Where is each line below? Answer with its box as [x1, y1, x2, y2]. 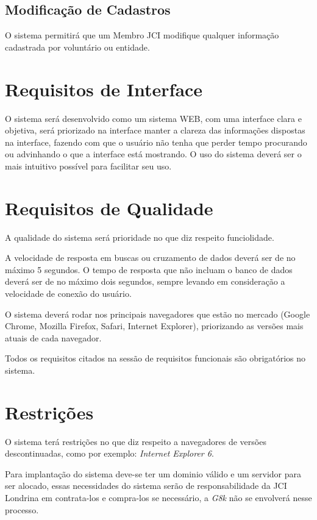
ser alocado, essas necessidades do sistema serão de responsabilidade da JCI [5, 479, 287, 492]
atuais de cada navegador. [5, 331, 102, 344]
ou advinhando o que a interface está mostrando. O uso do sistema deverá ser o [5, 148, 302, 160]
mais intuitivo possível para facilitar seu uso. [5, 159, 172, 172]
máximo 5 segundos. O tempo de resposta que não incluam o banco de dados [5, 263, 293, 276]
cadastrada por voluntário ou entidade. [5, 40, 150, 53]
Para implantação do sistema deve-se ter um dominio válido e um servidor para [5, 467, 301, 480]
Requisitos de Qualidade [5, 195, 213, 220]
